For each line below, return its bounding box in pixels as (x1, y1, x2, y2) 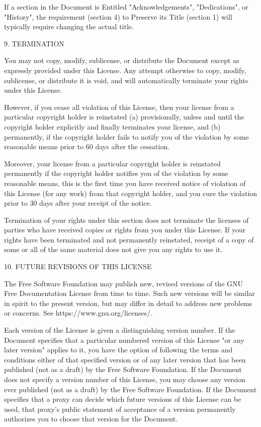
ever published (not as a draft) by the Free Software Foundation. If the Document (4, 384, 257, 394)
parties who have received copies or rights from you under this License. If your (4, 224, 246, 235)
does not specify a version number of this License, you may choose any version (4, 374, 245, 384)
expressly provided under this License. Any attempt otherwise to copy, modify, (4, 65, 246, 75)
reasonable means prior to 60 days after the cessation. (4, 141, 170, 152)
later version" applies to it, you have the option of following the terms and (4, 344, 233, 355)
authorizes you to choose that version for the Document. (4, 413, 178, 424)
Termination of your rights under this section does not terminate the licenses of (4, 214, 249, 225)
